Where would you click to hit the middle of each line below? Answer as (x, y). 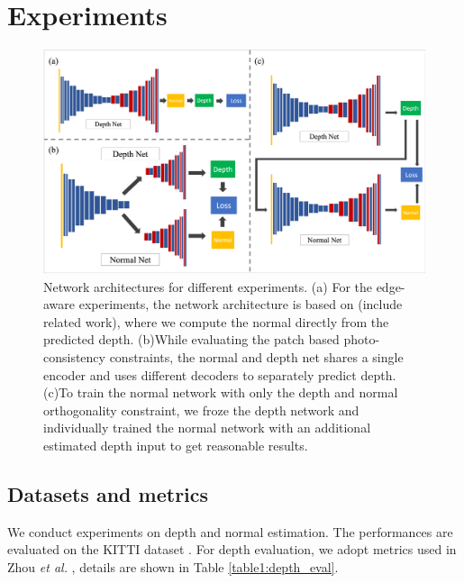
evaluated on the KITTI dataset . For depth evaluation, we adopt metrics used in (232, 549)
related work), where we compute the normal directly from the (216, 321)
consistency (74, 356)
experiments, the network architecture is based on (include (241, 304)
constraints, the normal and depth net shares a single (256, 356)
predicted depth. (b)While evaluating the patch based (191, 339)
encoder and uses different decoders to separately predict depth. (220, 374)
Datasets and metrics (108, 493)
